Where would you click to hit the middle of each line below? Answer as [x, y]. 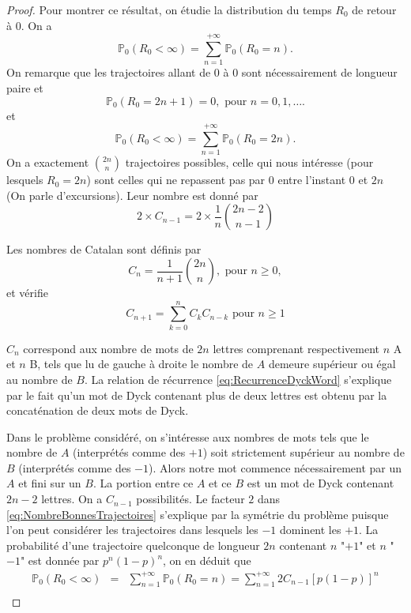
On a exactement [48, 162]
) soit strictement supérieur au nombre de [304, 452]
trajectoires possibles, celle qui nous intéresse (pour [249, 162]
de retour [374, 9]
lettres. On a [72, 499]
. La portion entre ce [143, 483]
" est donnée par [60, 560]
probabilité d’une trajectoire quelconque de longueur [133, 545]
